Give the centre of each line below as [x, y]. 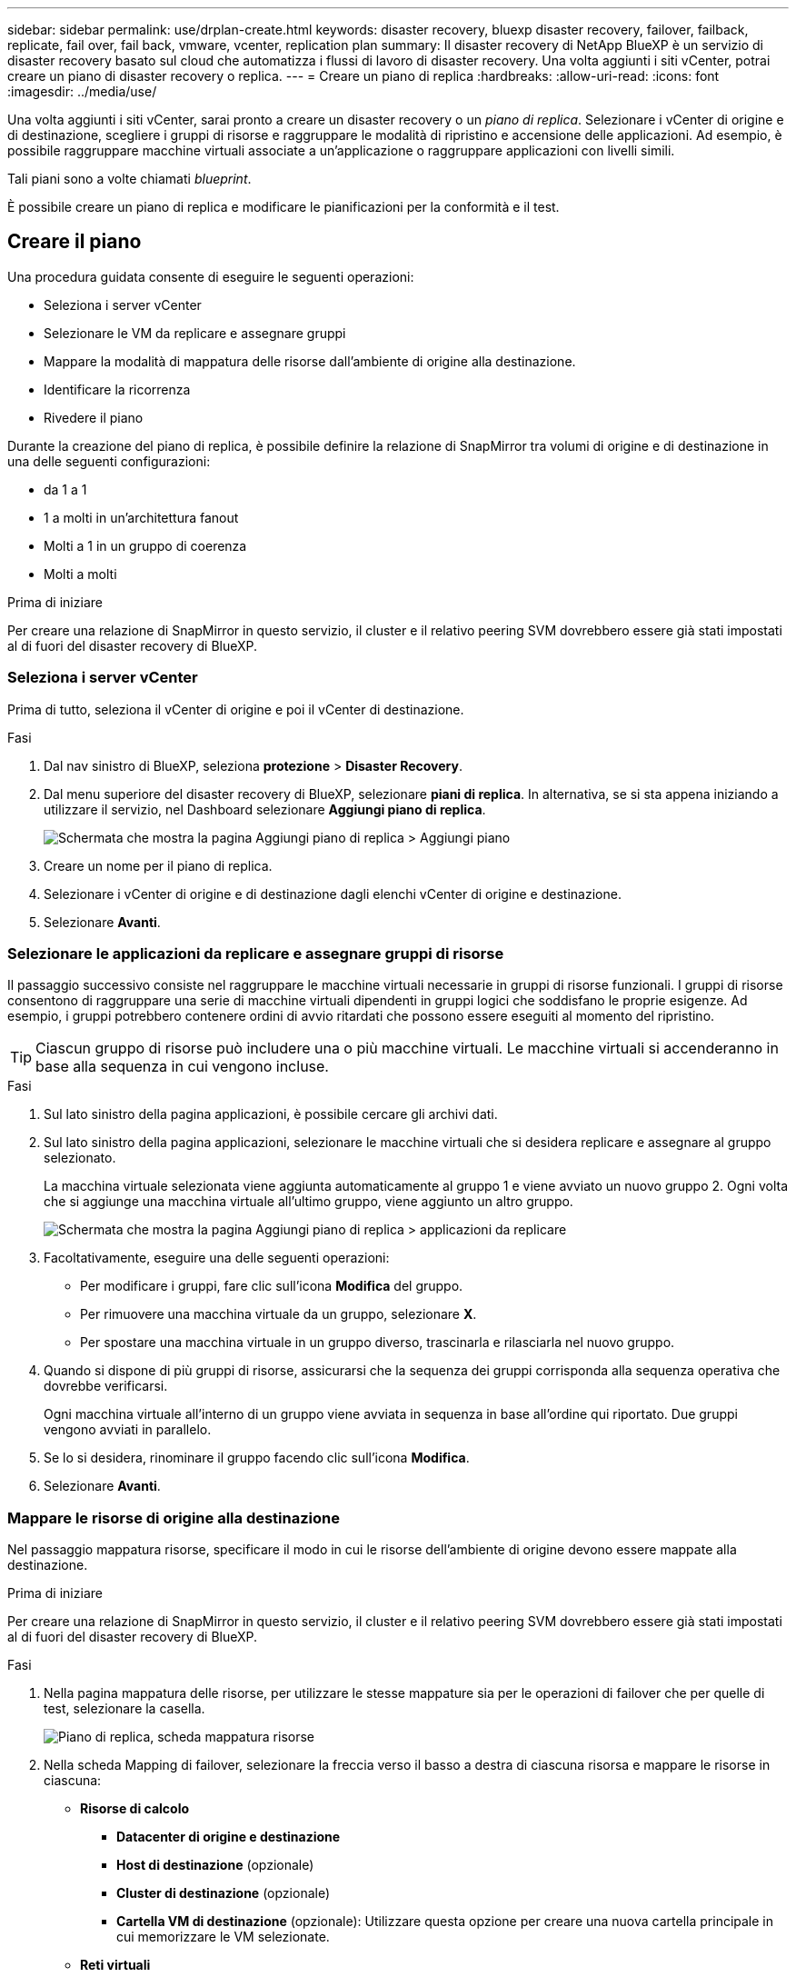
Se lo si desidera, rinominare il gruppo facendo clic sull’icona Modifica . [257, 1458]
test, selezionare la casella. [124, 1709]
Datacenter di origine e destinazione [229, 1837]
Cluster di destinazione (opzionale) [224, 1893]
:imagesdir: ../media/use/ [82, 91]
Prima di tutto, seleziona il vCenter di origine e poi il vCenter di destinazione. [236, 709]
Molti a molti [80, 574]
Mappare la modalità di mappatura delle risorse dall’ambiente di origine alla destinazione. [310, 361]
